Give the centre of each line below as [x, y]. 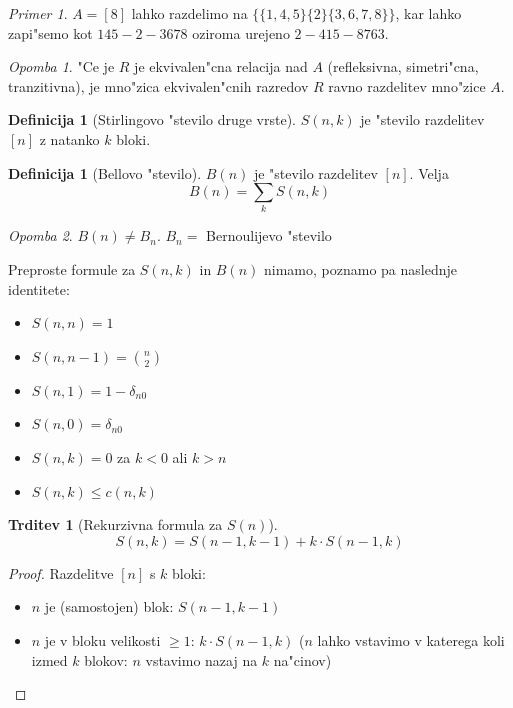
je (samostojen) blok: [109, 606]
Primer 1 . [38, 13]
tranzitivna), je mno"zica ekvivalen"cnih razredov [158, 85]
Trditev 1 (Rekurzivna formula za [115, 524]
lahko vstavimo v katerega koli [411, 640]
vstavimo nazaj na [201, 659]
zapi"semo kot [50, 32]
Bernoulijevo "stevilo [269, 235]
